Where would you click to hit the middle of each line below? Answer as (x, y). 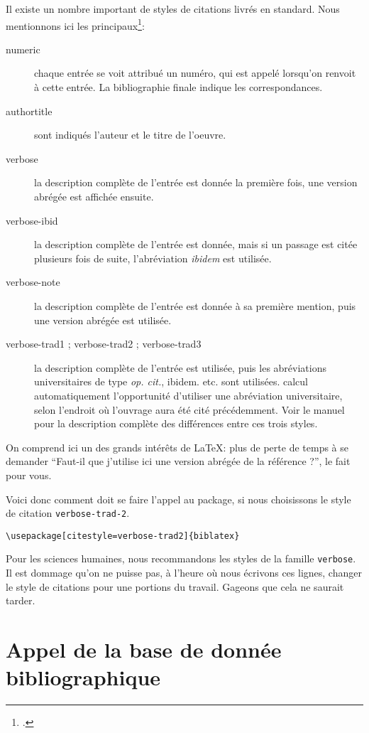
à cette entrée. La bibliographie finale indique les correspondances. (178, 87)
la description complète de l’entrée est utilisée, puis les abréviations (180, 367)
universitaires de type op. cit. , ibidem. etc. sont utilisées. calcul (171, 381)
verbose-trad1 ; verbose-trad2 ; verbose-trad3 (104, 344)
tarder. (21, 600)
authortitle (29, 111)
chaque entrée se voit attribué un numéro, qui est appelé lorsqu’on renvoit (195, 73)
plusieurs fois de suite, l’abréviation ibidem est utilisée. (153, 258)
